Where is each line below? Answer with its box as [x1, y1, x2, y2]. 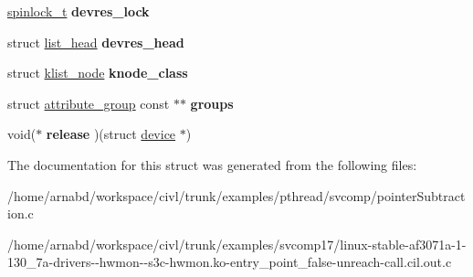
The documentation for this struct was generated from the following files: [7, 154, 417, 174]
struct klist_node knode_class [7, 63, 188, 82]
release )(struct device [46, 124, 176, 144]
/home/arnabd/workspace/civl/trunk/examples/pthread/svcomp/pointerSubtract [7, 186, 466, 205]
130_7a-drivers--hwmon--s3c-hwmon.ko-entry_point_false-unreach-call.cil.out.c [7, 252, 452, 272]
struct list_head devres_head [7, 32, 184, 51]
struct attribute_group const [7, 93, 170, 112]
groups [190, 93, 234, 112]
